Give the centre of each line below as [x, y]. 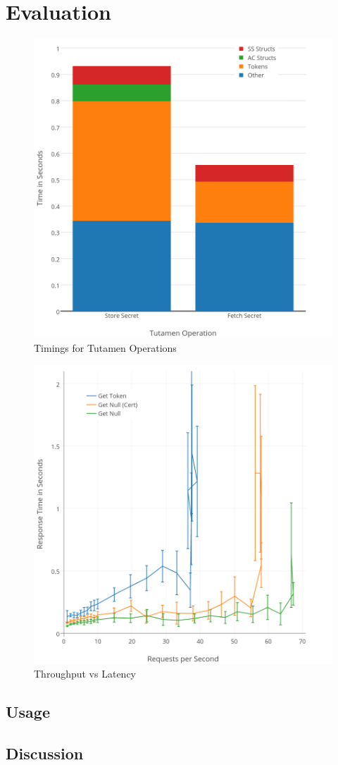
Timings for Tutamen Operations [105, 347]
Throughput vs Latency [85, 673]
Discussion [45, 753]
